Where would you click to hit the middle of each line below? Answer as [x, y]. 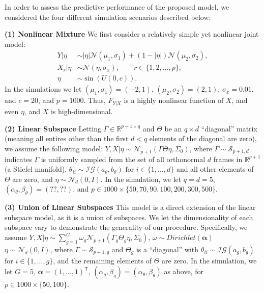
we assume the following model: [54, 148]
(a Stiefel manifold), [36, 169]
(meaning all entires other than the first [67, 138]
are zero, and [33, 179]
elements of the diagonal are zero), [203, 138]
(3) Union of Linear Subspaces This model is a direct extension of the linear [130, 207]
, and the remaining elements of [102, 260]
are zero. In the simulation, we [209, 260]
